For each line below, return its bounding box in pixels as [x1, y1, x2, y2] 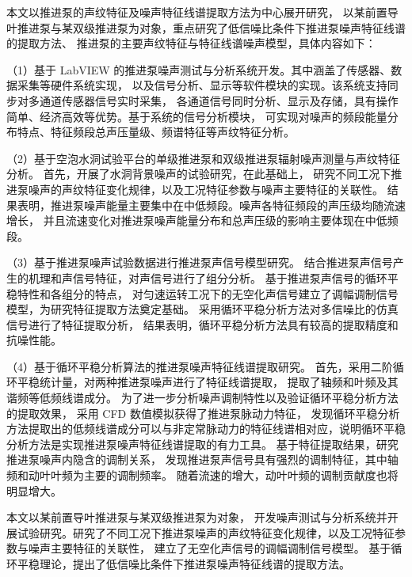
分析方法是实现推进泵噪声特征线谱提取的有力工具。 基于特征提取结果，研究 [6, 435, 399, 452]
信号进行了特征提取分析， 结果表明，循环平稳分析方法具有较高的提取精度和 [6, 316, 399, 332]
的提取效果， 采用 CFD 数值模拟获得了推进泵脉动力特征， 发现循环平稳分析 [6, 404, 400, 421]
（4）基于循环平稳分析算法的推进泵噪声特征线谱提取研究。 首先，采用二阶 [6, 358, 393, 374]
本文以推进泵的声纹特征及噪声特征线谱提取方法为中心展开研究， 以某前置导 [6, 4, 399, 20]
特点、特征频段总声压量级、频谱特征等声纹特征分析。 [17, 123, 295, 140]
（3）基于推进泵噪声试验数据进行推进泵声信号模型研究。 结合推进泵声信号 [6, 254, 393, 271]
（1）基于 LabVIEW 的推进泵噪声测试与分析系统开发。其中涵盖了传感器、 [6, 61, 391, 78]
